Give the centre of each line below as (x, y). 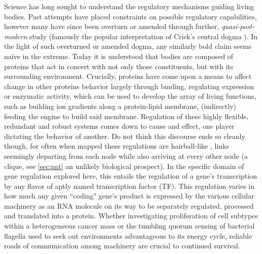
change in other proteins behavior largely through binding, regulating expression (129, 86)
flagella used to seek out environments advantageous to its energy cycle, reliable (128, 235)
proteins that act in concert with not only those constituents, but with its (119, 66)
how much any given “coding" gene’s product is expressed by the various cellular (129, 196)
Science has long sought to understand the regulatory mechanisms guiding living (129, 6)
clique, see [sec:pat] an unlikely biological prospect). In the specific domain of (124, 166)
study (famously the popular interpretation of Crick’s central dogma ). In (143, 36)
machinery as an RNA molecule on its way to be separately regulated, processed (129, 205)
